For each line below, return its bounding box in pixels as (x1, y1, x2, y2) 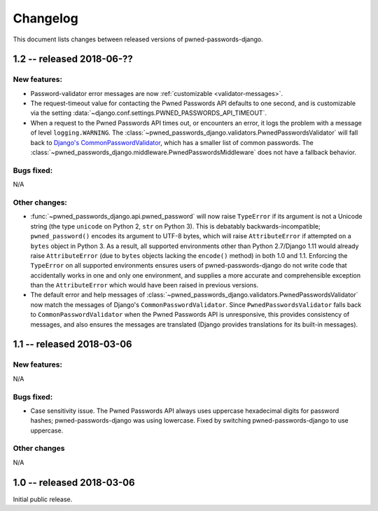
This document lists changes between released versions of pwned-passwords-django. (13, 35, 264, 43)
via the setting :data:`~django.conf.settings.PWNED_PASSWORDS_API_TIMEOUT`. (30, 109, 267, 117)
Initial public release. (13, 495, 73, 503)
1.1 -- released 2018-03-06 (13, 339, 132, 350)
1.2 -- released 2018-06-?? (13, 53, 133, 65)
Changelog (13, 11, 78, 26)
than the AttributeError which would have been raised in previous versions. (30, 281, 259, 289)
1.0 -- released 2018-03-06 (13, 477, 136, 489)
